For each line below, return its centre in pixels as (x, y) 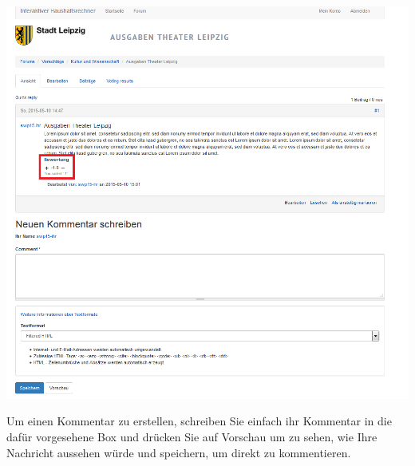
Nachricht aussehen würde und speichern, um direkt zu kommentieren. (179, 452)
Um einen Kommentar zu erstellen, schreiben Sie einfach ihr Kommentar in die (199, 421)
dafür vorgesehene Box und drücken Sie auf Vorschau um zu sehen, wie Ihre (192, 436)
